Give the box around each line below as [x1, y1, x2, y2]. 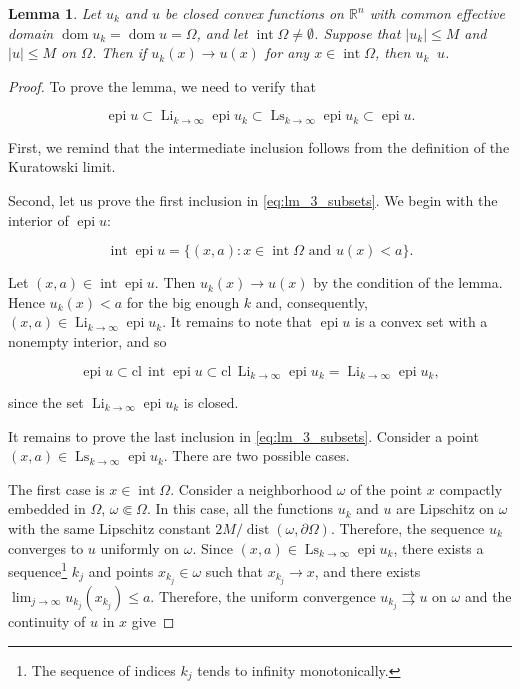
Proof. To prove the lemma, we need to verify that [8, 75, 316, 96]
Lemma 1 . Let [8, 3, 101, 23]
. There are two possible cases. [163, 445, 350, 466]
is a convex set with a [355, 311, 488, 332]
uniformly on [100, 537, 180, 558]
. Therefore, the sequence [330, 518, 485, 538]
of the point [350, 478, 423, 499]
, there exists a [393, 537, 484, 558]
